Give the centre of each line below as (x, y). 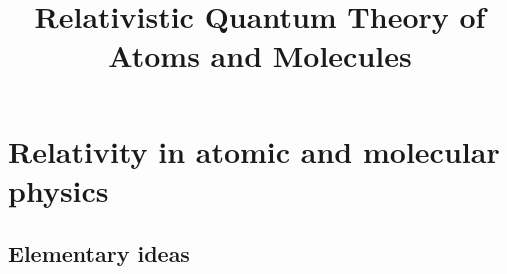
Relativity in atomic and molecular (254, 150)
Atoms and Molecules (260, 55)
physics (58, 189)
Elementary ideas (99, 253)
